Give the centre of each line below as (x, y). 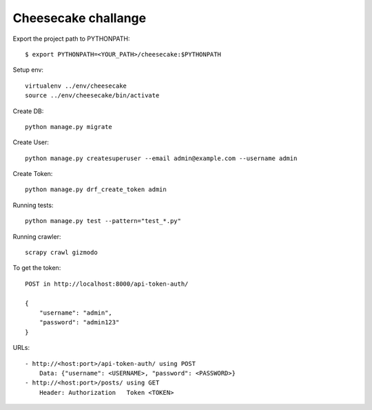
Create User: (31, 142)
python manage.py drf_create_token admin (96, 189)
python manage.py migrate (69, 127)
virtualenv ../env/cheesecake (76, 86)
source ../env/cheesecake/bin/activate (92, 96)
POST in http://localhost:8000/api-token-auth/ (107, 284)
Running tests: (33, 205)
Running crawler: (37, 236)
